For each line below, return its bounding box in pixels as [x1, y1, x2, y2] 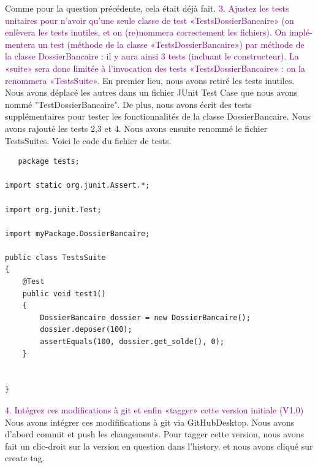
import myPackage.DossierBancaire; [5, 229, 150, 238]
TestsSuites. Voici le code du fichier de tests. [5, 134, 172, 147]
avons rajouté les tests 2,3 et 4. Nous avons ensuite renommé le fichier [5, 121, 268, 134]
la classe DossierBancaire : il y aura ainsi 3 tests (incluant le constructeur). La [5, 50, 299, 63]
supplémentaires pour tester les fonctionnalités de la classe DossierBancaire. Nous [5, 110, 311, 123]
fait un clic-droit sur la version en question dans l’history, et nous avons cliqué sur [5, 439, 313, 452]
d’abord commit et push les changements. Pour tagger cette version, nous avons [5, 428, 305, 440]
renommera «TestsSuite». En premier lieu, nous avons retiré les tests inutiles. [5, 74, 295, 86]
